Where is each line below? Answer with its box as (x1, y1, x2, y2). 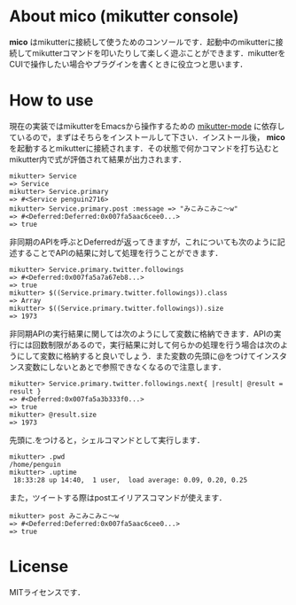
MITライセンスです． (9, 586, 86, 597)
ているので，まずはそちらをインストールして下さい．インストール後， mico (9, 131, 285, 143)
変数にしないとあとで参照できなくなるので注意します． (24, 361, 226, 372)
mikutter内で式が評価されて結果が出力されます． (9, 153, 187, 165)
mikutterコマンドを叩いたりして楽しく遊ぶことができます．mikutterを (32, 47, 286, 58)
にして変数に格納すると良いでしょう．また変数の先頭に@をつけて (16, 350, 257, 361)
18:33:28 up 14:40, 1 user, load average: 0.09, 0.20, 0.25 (12, 476, 248, 485)
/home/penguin (9, 460, 62, 469)
